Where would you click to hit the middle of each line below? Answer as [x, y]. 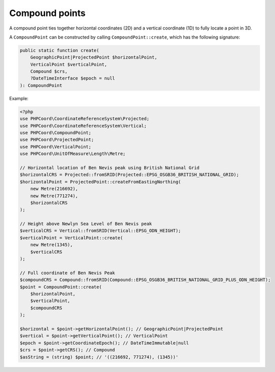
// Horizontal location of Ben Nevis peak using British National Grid [110, 167]
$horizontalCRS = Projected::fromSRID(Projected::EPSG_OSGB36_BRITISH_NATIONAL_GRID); [129, 175]
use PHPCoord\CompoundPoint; [56, 133]
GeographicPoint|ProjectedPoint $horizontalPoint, [94, 57]
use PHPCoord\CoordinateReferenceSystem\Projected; [85, 119]
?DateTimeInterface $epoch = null [73, 78]
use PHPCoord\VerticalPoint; [56, 147]
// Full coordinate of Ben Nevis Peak [67, 273]
